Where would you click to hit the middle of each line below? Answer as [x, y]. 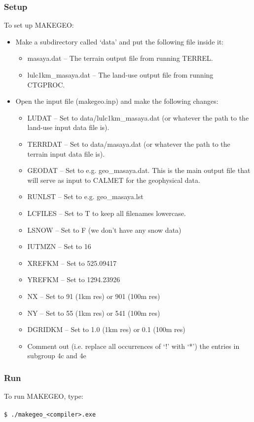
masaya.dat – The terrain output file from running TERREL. [120, 58]
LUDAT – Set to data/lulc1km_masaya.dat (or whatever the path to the [138, 117]
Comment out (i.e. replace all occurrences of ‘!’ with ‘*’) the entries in [133, 346]
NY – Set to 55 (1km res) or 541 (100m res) [94, 313]
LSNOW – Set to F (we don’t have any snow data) [104, 230]
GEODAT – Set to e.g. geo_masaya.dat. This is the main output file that [139, 170]
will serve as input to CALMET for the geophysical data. [114, 180]
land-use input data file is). [68, 127]
